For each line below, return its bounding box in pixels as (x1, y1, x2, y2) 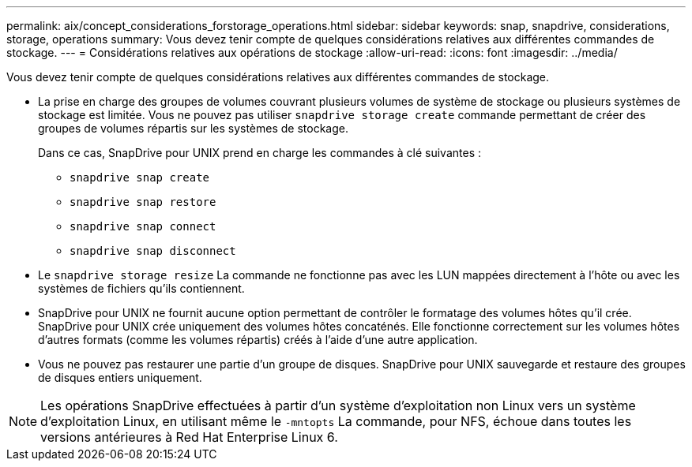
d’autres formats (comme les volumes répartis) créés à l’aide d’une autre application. (38, 333, 478, 346)
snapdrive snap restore (70, 196, 216, 208)
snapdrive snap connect (70, 220, 216, 233)
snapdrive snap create (70, 171, 210, 184)
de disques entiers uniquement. (38, 371, 202, 384)
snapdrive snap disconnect (70, 245, 236, 257)
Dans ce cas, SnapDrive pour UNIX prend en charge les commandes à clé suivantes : (38, 146, 481, 159)
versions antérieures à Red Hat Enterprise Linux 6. (40, 429, 338, 445)
